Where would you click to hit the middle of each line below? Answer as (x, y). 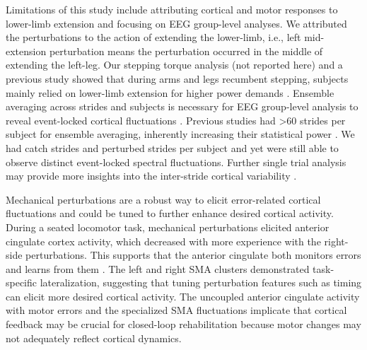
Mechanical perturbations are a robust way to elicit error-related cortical (163, 199)
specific (22, 282)
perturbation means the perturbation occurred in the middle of (186, 51)
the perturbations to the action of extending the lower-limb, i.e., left (153, 37)
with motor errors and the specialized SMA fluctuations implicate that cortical (176, 310)
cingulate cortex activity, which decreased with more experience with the (163, 241)
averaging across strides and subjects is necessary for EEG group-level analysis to (182, 106)
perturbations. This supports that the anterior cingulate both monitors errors (193, 255)
